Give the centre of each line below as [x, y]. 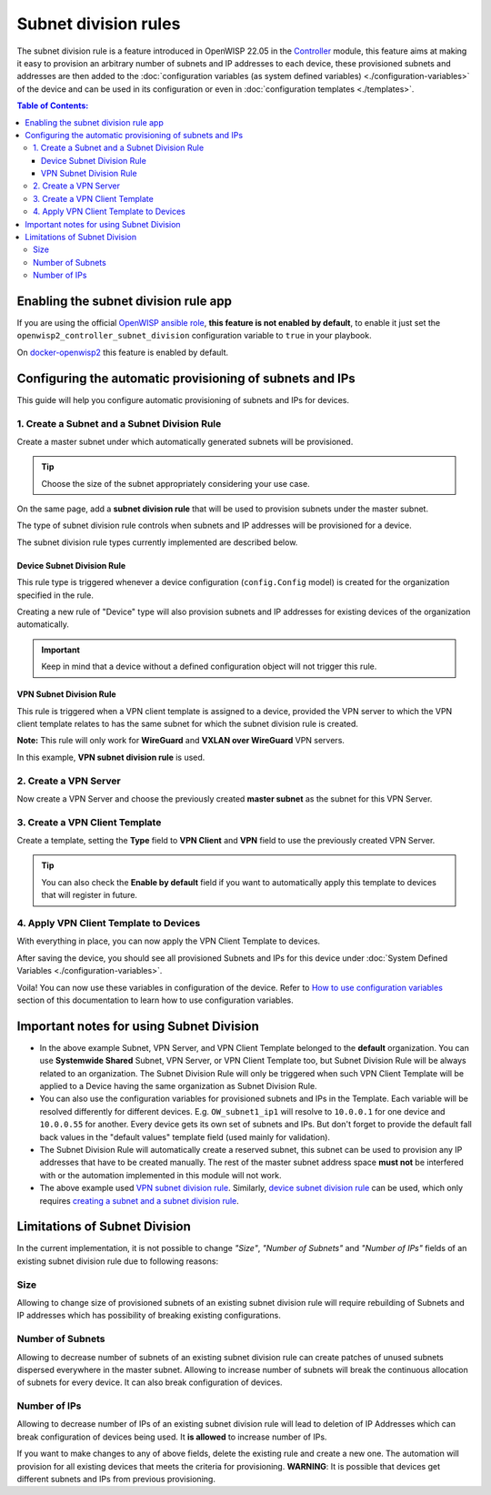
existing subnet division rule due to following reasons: [118, 1261]
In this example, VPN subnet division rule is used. [111, 757]
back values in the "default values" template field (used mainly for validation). [185, 1136]
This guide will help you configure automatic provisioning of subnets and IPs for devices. [183, 399]
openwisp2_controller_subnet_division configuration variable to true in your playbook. [194, 336]
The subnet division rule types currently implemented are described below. [157, 542]
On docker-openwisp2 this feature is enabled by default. [123, 352]
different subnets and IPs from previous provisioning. [116, 1479]
